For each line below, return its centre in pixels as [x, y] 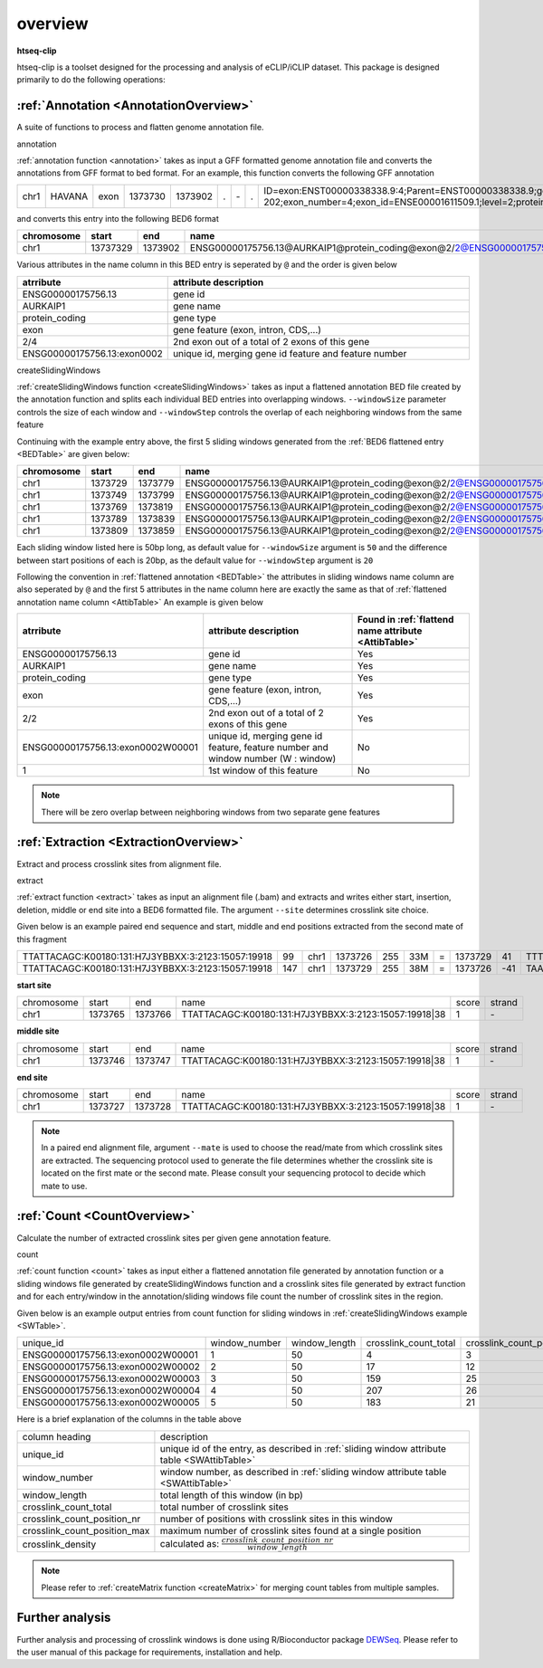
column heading [57, 1436]
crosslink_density [59, 1544]
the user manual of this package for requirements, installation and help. [150, 1652]
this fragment [42, 939]
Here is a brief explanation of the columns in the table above [129, 1419]
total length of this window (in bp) [231, 1495]
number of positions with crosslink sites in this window [276, 1519]
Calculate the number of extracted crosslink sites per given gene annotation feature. [174, 1238]
